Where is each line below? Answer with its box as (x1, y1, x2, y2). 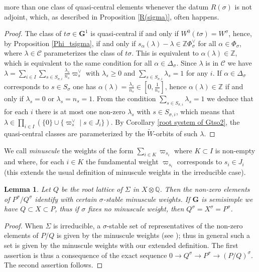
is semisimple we (201, 193, 253, 204)
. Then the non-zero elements (160, 183, 250, 194)
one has (73, 81, 96, 91)
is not (234, 2, 252, 12)
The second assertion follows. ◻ (4, 259, 103, 270)
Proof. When (4, 220, 43, 230)
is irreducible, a (53, 220, 101, 230)
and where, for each (4, 156, 64, 167)
